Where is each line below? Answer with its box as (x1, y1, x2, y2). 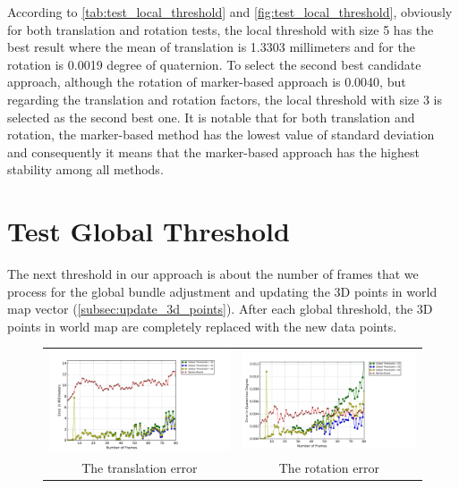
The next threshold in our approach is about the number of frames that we (7, 265, 419, 283)
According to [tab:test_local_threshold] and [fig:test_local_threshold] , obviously (7, 3, 453, 21)
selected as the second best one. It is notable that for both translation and (7, 107, 415, 126)
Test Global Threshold (7, 213, 290, 249)
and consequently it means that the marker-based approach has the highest (7, 142, 420, 161)
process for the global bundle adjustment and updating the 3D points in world (7, 282, 438, 300)
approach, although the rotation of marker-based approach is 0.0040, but (7, 72, 406, 91)
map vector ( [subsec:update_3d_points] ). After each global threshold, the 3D (7, 299, 433, 318)
